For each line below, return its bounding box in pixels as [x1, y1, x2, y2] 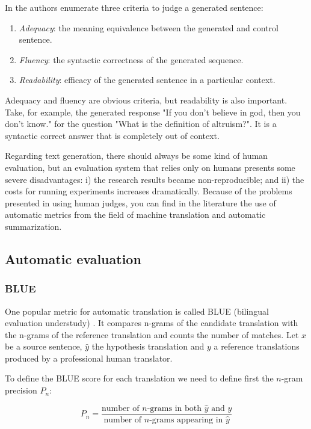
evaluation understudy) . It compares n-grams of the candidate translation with [5, 316, 298, 329]
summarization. [5, 220, 62, 232]
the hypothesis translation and [91, 340, 205, 353]
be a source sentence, [5, 340, 82, 353]
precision [5, 384, 37, 397]
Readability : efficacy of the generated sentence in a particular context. [19, 73, 276, 86]
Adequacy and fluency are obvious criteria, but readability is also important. [5, 93, 288, 106]
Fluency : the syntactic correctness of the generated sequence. [19, 53, 244, 66]
